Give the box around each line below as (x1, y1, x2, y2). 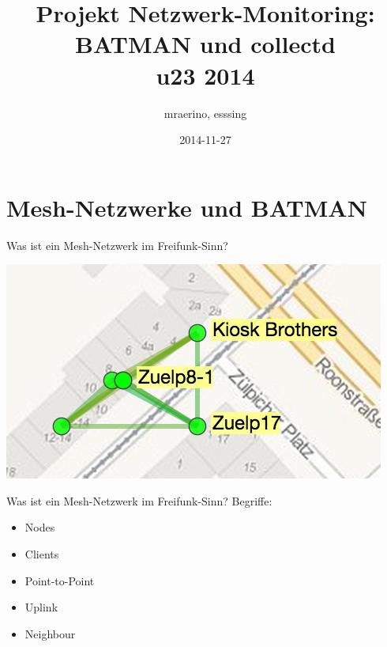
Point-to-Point (24, 572, 95, 588)
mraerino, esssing (163, 104, 247, 121)
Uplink (24, 599, 58, 615)
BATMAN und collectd (75, 28, 336, 60)
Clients (24, 546, 59, 562)
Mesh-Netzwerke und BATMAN (6, 191, 367, 223)
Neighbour (24, 625, 76, 641)
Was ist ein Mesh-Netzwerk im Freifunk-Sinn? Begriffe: (6, 492, 272, 509)
